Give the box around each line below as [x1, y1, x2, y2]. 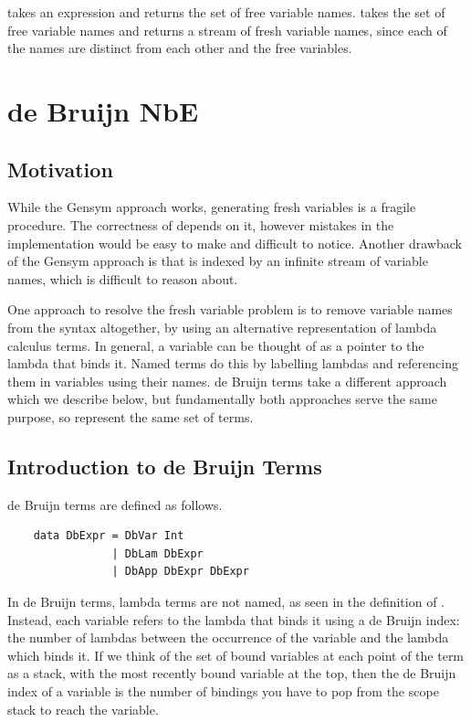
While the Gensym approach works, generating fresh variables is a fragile [7, 197, 416, 217]
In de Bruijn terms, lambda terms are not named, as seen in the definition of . [7, 592, 445, 611]
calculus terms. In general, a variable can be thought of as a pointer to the [7, 335, 424, 355]
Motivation [7, 154, 113, 183]
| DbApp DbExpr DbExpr [111, 565, 249, 579]
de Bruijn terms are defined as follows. [7, 494, 223, 514]
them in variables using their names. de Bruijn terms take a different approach [7, 371, 447, 390]
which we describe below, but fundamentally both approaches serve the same [7, 389, 437, 409]
